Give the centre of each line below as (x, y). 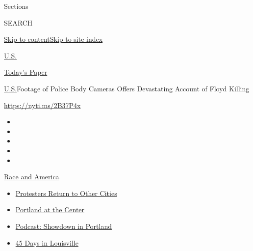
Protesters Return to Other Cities (66, 193)
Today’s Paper (26, 72)
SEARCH (18, 22)
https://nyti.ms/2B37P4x (42, 105)
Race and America (32, 177)
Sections (16, 6)
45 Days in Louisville (47, 242)
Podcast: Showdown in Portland (63, 226)
